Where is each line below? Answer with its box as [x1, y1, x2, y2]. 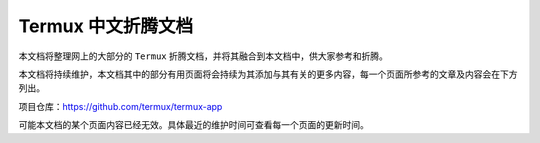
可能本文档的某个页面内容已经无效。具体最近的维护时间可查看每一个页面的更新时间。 [18, 119, 369, 131]
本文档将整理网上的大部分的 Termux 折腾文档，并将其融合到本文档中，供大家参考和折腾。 [18, 50, 389, 62]
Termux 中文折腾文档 [18, 15, 194, 37]
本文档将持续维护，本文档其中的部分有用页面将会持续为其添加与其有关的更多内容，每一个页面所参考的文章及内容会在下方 [18, 68, 518, 80]
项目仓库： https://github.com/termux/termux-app [18, 100, 223, 112]
